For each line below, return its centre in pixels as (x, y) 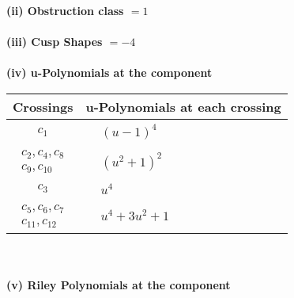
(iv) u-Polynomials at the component (109, 73)
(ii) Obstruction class (65, 10)
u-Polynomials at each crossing (183, 106)
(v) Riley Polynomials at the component (119, 285)
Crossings (43, 106)
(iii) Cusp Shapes (55, 42)
